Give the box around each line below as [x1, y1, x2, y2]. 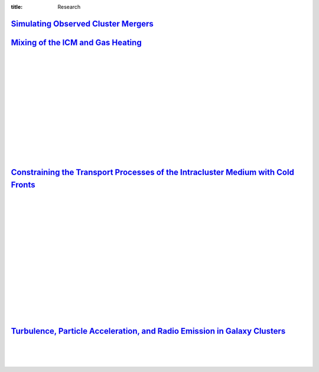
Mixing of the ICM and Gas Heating [11, 37, 142, 47]
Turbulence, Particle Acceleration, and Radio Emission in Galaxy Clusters [11, 326, 286, 336]
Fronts [11, 180, 35, 190]
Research [57, 4, 81, 10]
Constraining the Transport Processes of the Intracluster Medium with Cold [11, 167, 295, 177]
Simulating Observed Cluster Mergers [11, 18, 154, 29]
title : [11, 4, 23, 10]
